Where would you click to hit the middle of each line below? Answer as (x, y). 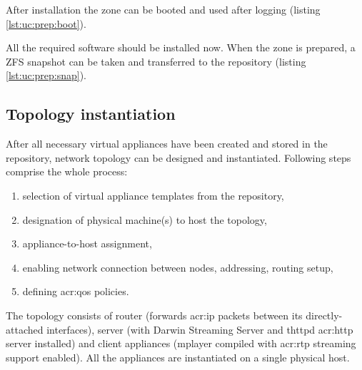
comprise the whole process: (67, 171)
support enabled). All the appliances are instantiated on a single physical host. (178, 357)
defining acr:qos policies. (76, 291)
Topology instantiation (91, 114)
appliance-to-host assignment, (87, 243)
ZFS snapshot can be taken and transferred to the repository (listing (156, 61)
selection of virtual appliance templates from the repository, (153, 195)
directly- (324, 315)
